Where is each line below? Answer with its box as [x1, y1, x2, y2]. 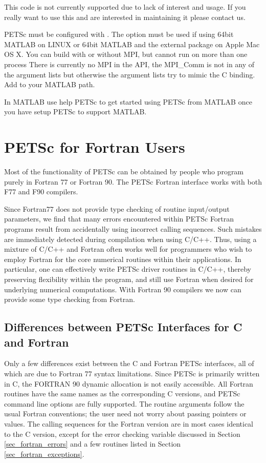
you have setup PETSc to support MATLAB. [4, 106, 147, 117]
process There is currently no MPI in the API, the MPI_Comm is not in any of [4, 58, 255, 69]
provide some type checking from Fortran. [4, 294, 135, 305]
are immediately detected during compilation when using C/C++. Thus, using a [4, 233, 257, 244]
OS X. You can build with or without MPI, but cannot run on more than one [4, 49, 248, 59]
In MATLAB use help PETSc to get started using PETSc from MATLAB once [4, 96, 252, 107]
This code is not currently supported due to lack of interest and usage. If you [4, 2, 246, 12]
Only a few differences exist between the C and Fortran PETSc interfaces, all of [4, 358, 254, 369]
